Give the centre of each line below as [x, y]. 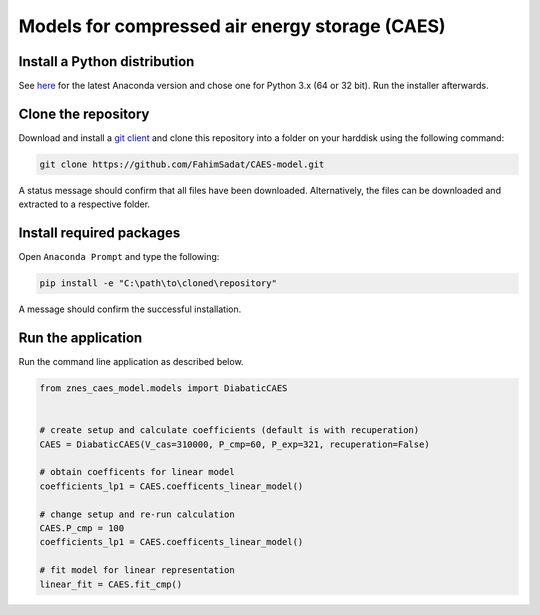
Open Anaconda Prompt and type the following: [119, 257]
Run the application [80, 338]
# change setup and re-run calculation [137, 514]
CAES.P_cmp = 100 [82, 528]
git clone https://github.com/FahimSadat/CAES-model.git [182, 164]
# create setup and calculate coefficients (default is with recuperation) [229, 430]
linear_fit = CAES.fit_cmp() [111, 584]
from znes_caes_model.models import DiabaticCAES [163, 388]
